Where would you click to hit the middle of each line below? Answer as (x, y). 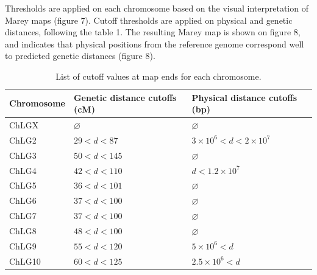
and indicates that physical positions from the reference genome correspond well (155, 44)
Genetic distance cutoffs (125, 97)
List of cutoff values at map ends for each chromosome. (158, 76)
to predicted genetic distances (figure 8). (80, 56)
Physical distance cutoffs (244, 97)
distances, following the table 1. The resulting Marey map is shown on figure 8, (153, 32)
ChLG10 (25, 261)
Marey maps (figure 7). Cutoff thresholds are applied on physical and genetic (149, 20)
